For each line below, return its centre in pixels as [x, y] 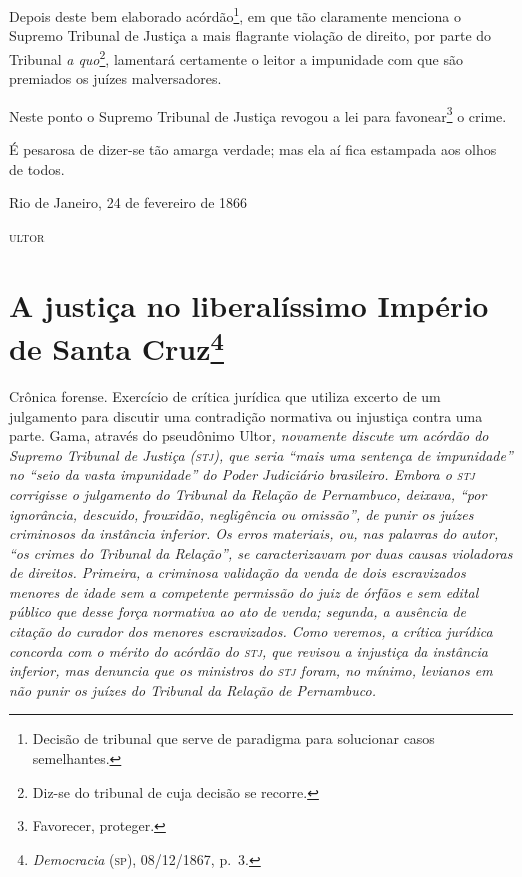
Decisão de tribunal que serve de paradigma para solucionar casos [233, 738]
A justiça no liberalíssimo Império [249, 304]
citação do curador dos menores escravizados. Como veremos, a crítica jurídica [251, 631]
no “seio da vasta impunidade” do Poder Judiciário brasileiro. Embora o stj [242, 474]
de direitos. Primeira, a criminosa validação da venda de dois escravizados [237, 572]
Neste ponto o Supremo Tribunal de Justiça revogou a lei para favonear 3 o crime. [258, 114]
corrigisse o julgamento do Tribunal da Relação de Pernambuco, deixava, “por [248, 493]
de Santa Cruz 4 [116, 346]
